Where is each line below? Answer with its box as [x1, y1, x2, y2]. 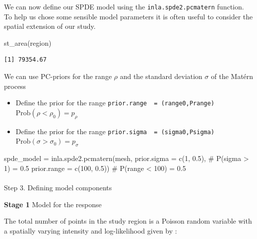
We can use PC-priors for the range [4, 71, 112, 81]
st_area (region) [4, 37, 52, 48]
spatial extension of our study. [4, 21, 96, 31]
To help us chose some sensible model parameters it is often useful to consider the [4, 11, 253, 21]
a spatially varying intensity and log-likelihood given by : [4, 225, 177, 236]
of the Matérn [211, 71, 254, 81]
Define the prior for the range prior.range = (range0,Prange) [15, 97, 215, 108]
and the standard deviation [120, 71, 202, 81]
